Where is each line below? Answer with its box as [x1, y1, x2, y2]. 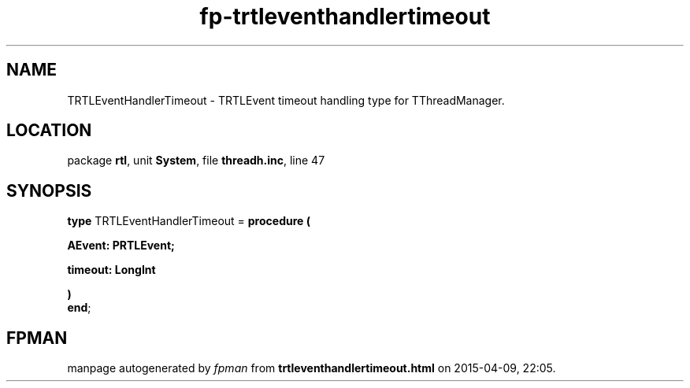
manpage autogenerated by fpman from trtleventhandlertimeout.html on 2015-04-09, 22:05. [67, 361, 556, 375]
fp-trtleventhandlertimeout [199, 3, 491, 30]
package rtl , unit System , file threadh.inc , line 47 [67, 153, 325, 168]
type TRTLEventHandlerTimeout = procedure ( [67, 214, 310, 228]
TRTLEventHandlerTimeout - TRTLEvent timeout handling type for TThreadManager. [67, 93, 505, 107]
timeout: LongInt [67, 263, 156, 277]
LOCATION [6, 120, 92, 141]
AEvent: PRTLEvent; [67, 238, 175, 253]
